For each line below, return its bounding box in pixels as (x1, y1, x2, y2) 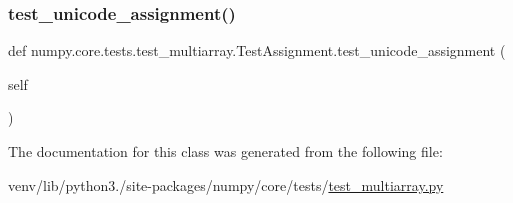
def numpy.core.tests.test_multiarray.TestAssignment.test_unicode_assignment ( (8, 40, 506, 61)
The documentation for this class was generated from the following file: (8, 141, 443, 161)
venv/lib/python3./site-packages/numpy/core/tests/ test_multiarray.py (8, 174, 444, 195)
